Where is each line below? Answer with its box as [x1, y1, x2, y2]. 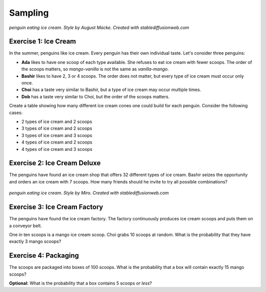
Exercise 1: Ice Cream [9, 37, 76, 46]
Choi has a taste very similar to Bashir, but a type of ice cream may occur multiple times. [21, 87, 201, 93]
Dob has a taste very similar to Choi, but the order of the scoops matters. [21, 93, 170, 99]
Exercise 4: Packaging [9, 251, 79, 260]
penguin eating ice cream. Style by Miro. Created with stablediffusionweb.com [9, 190, 169, 196]
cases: [9, 110, 23, 116]
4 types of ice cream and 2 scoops [21, 139, 93, 145]
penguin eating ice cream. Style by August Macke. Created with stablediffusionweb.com [9, 25, 190, 30]
